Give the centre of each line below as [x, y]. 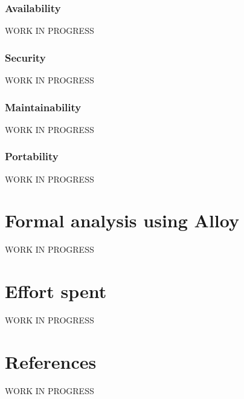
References [51, 361]
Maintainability [43, 107]
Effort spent [56, 291]
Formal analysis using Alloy [122, 220]
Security [25, 57]
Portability [32, 156]
